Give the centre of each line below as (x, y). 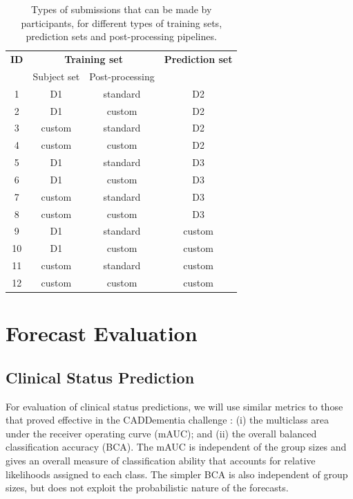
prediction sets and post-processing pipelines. (121, 36)
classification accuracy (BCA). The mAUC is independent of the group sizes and (176, 447)
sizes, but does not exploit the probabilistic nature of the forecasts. (147, 488)
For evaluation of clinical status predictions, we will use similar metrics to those (174, 406)
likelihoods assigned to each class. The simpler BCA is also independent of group (177, 474)
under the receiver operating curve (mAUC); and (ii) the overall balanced (161, 433)
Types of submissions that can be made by (122, 9)
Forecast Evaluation (102, 333)
